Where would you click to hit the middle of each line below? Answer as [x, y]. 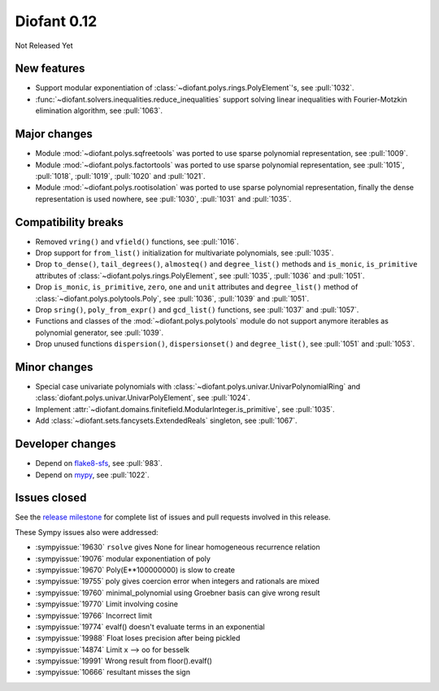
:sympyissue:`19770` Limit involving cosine [107, 604]
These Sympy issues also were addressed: [87, 532]
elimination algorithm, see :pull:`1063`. [99, 111]
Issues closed [51, 498]
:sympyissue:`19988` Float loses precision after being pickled [138, 638]
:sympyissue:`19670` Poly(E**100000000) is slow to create [135, 570]
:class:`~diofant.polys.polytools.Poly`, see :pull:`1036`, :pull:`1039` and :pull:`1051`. [172, 298]
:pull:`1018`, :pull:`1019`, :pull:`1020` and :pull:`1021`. [120, 176]
